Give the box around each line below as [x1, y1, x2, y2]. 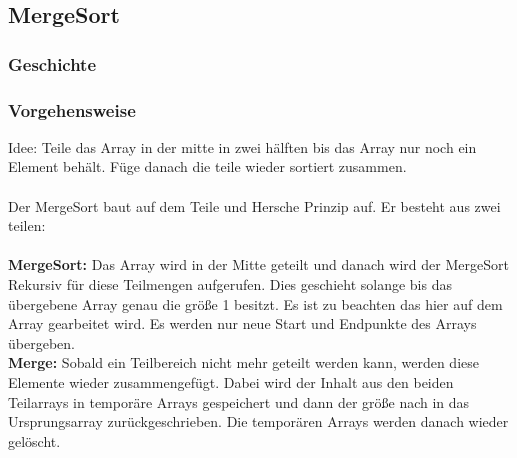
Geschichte [8, 51, 97, 76]
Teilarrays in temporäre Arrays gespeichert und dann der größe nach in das [8, 391, 470, 412]
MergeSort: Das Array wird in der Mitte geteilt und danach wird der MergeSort [8, 254, 509, 275]
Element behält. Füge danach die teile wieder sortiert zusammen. [8, 156, 407, 177]
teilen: [8, 215, 46, 236]
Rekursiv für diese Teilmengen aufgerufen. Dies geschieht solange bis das [8, 274, 452, 294]
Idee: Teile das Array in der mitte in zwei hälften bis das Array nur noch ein [8, 136, 477, 157]
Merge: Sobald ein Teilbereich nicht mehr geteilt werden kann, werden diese [8, 352, 479, 373]
